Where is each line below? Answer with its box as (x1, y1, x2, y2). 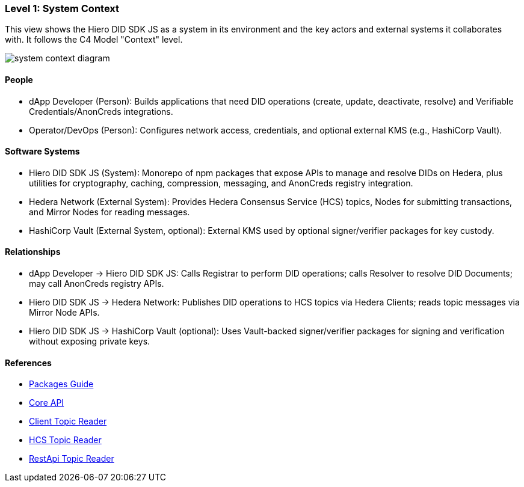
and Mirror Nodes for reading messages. (29, 206, 190, 217)
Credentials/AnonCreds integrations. (29, 106, 173, 117)
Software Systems (5, 146, 80, 157)
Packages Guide (29, 379, 94, 390)
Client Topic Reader (29, 416, 107, 427)
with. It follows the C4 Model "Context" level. (5, 34, 183, 45)
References (5, 357, 52, 368)
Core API (29, 397, 64, 408)
